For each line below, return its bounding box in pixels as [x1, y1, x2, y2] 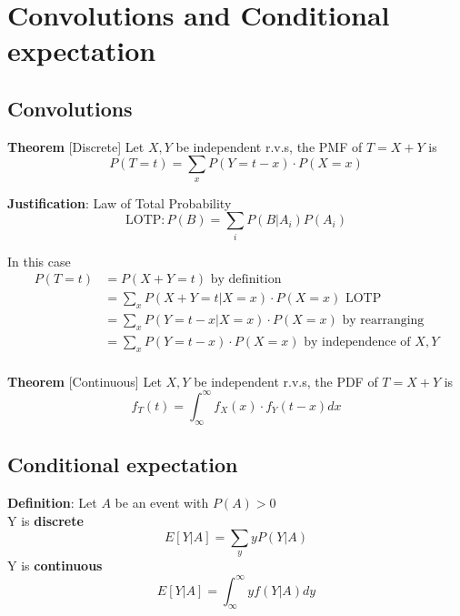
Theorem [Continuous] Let [7, 371, 162, 390]
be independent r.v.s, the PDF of [194, 371, 378, 390]
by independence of [304, 335, 411, 348]
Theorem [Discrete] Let [7, 136, 145, 156]
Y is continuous [7, 556, 103, 575]
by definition [210, 273, 282, 287]
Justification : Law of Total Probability [7, 193, 232, 212]
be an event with [115, 492, 209, 511]
